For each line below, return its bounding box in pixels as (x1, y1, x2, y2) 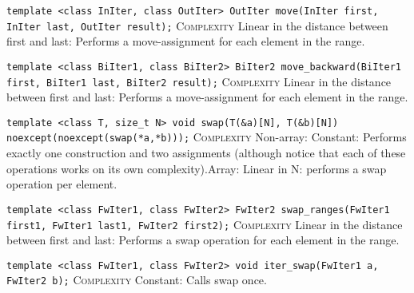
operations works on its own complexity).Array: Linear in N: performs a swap (6, 160, 387, 176)
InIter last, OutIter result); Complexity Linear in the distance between (6, 17, 388, 34)
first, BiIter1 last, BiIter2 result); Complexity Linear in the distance (6, 73, 392, 89)
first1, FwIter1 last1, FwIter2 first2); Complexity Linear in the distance (6, 216, 403, 232)
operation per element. (6, 176, 117, 192)
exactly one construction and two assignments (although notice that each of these (6, 145, 406, 161)
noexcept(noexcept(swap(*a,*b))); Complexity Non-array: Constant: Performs (6, 129, 407, 145)
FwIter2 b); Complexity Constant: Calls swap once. (6, 271, 267, 288)
